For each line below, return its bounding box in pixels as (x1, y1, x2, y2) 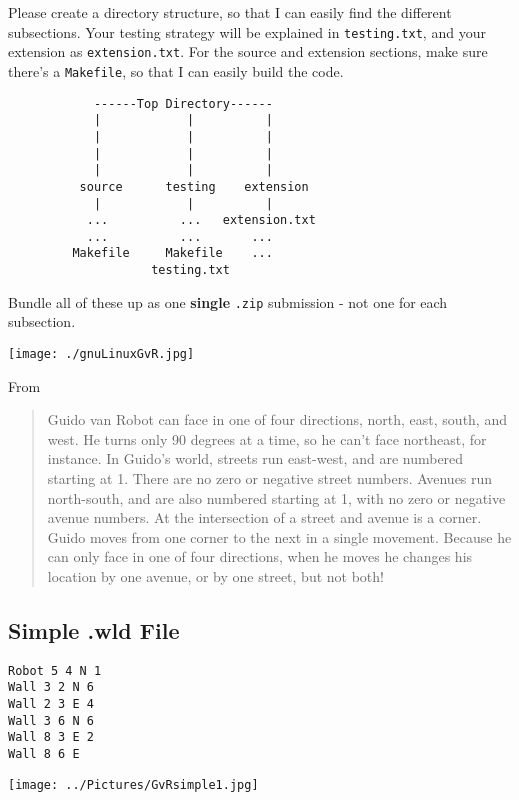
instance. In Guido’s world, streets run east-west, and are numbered (47, 448, 464, 469)
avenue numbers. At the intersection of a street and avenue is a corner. (47, 507, 482, 528)
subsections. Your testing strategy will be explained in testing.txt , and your (8, 21, 486, 42)
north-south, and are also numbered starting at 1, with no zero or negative (47, 487, 506, 508)
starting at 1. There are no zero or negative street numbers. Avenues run (47, 468, 493, 489)
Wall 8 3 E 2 (8, 730, 94, 745)
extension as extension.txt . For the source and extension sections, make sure (8, 41, 488, 62)
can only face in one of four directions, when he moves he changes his (47, 546, 473, 567)
